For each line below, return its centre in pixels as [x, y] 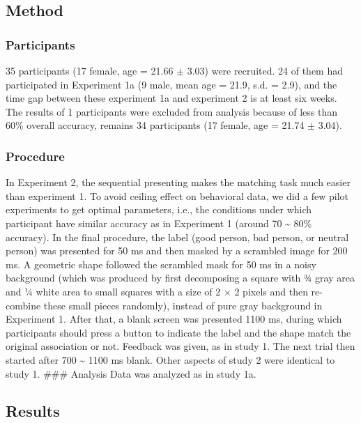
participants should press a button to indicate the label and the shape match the [178, 332]
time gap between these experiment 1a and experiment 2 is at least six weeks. [171, 98]
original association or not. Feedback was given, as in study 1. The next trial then [180, 346]
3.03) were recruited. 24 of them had [265, 70]
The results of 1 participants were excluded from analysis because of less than [171, 111]
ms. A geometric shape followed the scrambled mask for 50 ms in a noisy [161, 264]
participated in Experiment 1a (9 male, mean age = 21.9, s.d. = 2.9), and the [171, 84]
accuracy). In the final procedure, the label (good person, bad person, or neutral [177, 237]
